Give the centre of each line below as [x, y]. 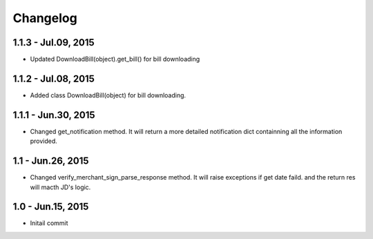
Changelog [45, 18]
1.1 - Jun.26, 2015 [51, 161]
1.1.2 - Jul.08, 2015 [54, 78]
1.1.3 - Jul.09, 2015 [54, 42]
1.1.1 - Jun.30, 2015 [54, 115]
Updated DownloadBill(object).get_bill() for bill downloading [115, 59]
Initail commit [49, 223]
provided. [44, 141]
